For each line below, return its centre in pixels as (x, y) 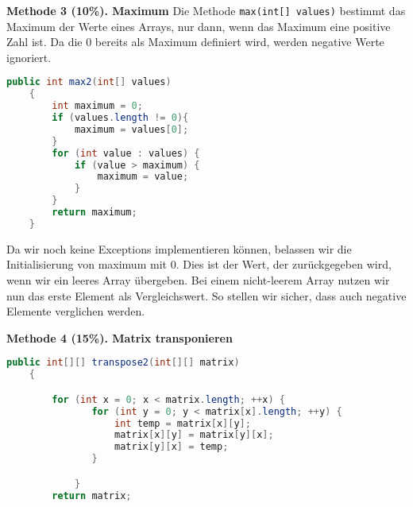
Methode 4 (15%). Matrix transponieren (120, 337)
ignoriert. (29, 57)
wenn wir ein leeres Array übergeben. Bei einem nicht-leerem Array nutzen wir (198, 280)
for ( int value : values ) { (126, 153)
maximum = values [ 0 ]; (131, 129)
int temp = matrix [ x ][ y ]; (183, 423)
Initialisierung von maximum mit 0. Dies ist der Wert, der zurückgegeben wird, (199, 264)
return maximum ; (95, 213)
